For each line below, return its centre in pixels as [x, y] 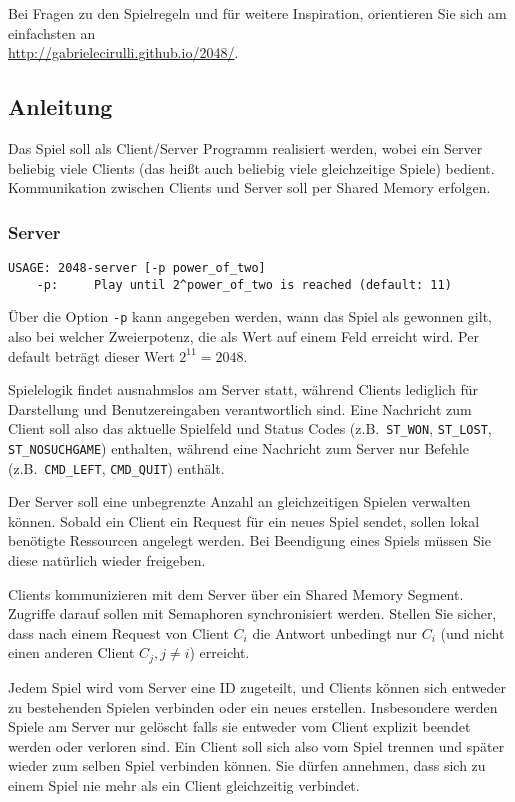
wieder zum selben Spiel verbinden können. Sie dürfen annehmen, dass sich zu [247, 765]
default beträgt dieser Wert [91, 355]
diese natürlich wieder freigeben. [107, 560]
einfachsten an [52, 32]
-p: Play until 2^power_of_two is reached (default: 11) [244, 284]
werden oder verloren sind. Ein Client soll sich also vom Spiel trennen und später [256, 745]
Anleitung [60, 106]
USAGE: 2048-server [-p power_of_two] [137, 267]
